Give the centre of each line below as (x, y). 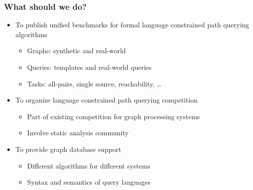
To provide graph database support (68, 149)
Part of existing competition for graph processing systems (114, 116)
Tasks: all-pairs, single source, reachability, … (94, 83)
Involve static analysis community (78, 133)
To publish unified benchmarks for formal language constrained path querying (132, 25)
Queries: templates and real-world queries (89, 67)
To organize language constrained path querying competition (106, 100)
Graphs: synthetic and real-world (77, 51)
